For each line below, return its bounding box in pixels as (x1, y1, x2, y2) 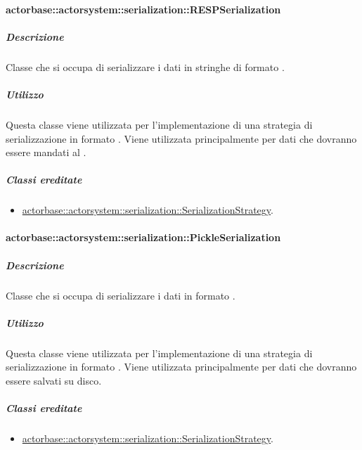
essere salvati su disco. (6, 373, 102, 387)
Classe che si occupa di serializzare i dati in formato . (6, 288, 235, 302)
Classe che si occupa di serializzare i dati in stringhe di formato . (6, 59, 285, 74)
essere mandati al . (6, 145, 86, 160)
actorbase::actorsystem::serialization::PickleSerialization (6, 230, 281, 245)
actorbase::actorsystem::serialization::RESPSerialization (6, 1, 281, 16)
